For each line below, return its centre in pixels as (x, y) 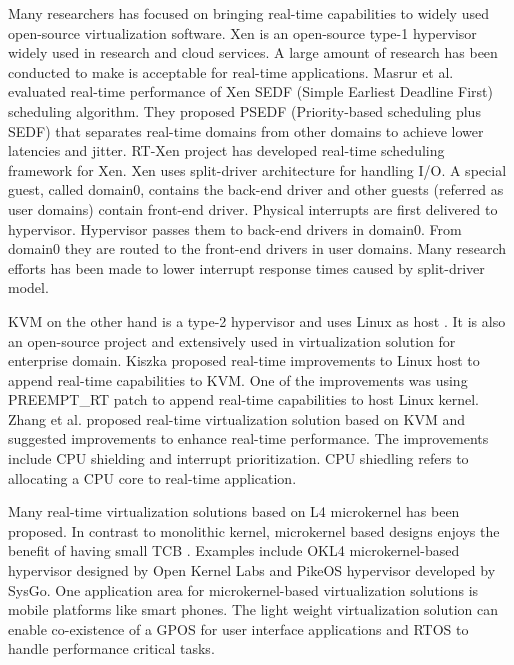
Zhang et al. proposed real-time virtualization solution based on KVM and (236, 418)
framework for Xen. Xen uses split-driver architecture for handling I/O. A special (257, 169)
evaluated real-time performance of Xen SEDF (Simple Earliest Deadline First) (250, 91)
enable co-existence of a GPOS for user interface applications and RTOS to (238, 628)
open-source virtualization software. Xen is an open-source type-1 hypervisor (242, 32)
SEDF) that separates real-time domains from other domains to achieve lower (246, 130)
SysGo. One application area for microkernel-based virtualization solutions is (243, 589)
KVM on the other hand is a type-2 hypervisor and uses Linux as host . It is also (257, 320)
